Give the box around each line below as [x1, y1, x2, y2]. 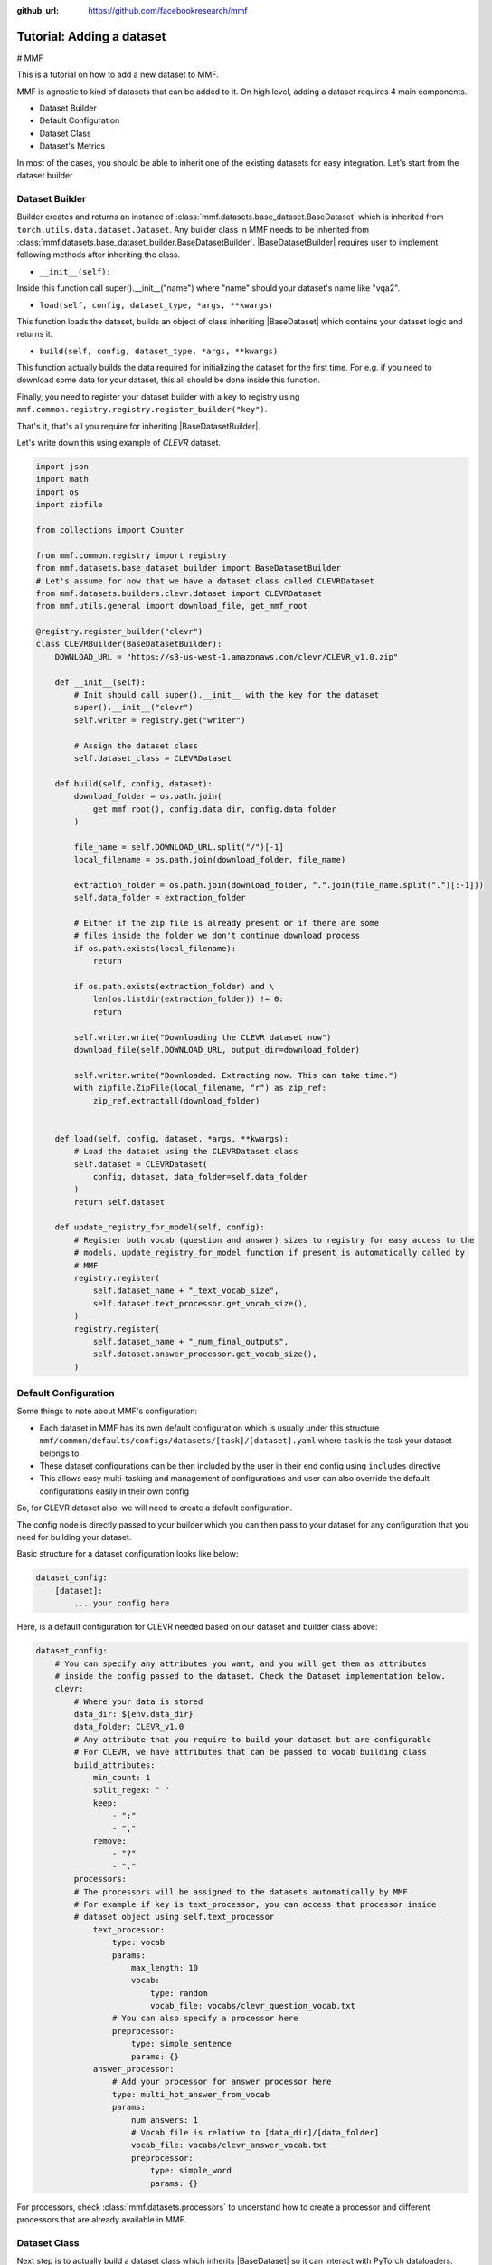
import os [35, 487, 80, 497]
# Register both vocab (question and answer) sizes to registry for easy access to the [73, 1235, 475, 1245]
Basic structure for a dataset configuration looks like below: [16, 1548, 239, 1559]
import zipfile [35, 499, 103, 510]
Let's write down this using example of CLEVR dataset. [16, 438, 222, 448]
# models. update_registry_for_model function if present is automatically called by [73, 1248, 466, 1258]
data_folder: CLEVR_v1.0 [73, 1721, 184, 1732]
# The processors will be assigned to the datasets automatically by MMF [73, 1886, 409, 1897]
